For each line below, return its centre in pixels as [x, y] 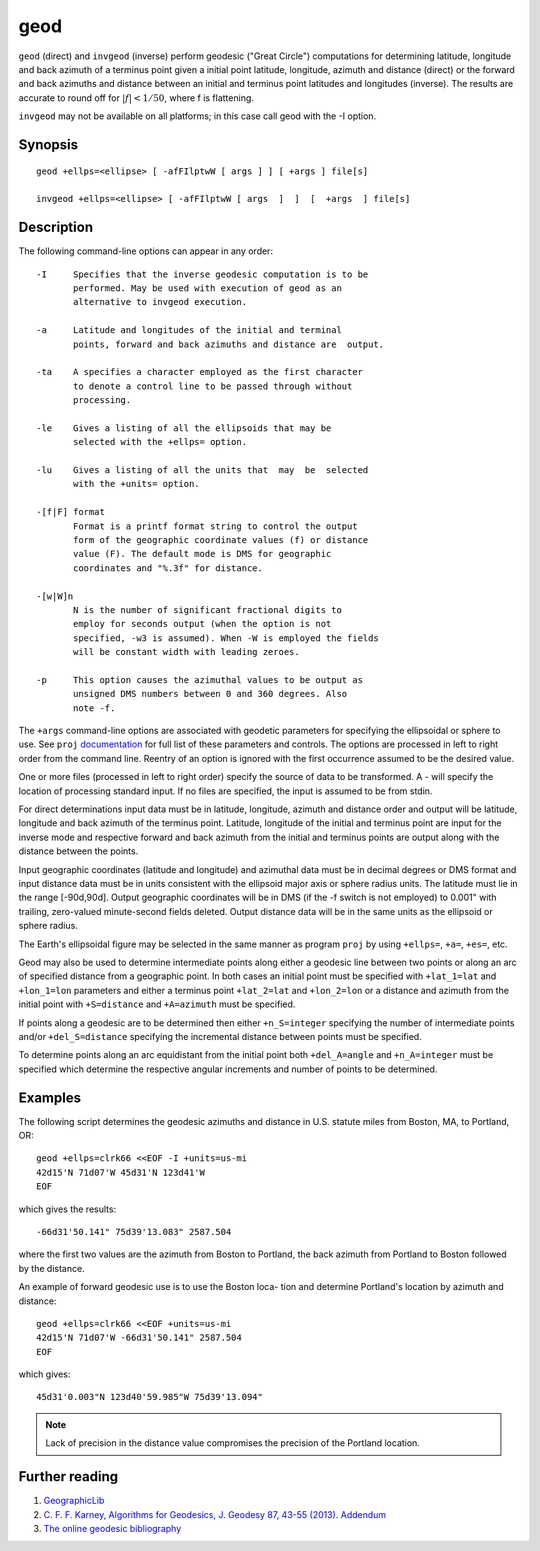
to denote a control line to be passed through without [213, 386]
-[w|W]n [55, 596]
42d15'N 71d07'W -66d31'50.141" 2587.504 [139, 1338]
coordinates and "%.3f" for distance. [168, 568]
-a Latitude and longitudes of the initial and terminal [189, 330]
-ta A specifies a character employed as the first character [200, 372]
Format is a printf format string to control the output [216, 526]
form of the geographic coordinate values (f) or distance [221, 540]
